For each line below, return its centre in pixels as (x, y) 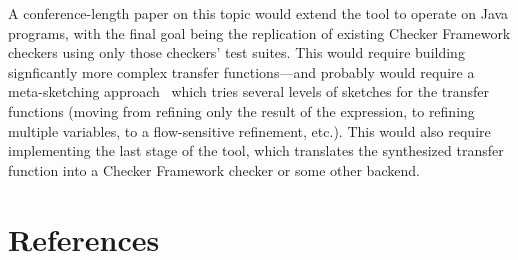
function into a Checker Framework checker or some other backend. (214, 169)
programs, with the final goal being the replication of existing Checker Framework (259, 32)
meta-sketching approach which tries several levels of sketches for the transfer (248, 91)
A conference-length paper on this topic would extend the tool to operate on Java (258, 13)
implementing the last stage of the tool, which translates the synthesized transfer (256, 150)
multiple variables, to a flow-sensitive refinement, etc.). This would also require (249, 130)
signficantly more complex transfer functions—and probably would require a (241, 71)
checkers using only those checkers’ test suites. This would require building (236, 52)
